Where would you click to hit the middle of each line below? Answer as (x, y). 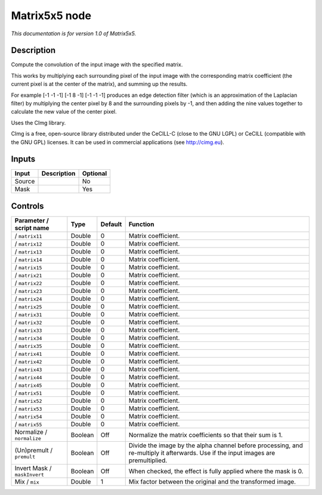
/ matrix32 (28, 322)
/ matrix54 (28, 416)
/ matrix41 (28, 354)
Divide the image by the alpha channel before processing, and (216, 445)
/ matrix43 (28, 369)
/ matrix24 (28, 299)
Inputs (23, 159)
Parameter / (32, 220)
